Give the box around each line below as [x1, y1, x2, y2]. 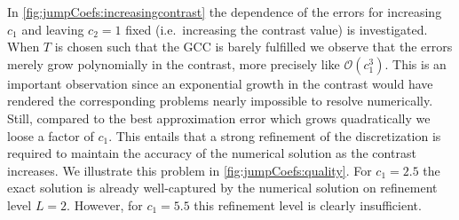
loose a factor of [7, 126, 94, 145]
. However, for [67, 195, 143, 214]
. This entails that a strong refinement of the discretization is [108, 126, 441, 145]
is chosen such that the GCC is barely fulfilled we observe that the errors [54, 37, 453, 56]
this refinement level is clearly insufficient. [194, 195, 422, 214]
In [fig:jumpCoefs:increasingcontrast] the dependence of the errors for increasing [7, 3, 442, 20]
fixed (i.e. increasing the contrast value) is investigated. [125, 20, 428, 38]
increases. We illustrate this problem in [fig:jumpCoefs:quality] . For [7, 161, 372, 179]
